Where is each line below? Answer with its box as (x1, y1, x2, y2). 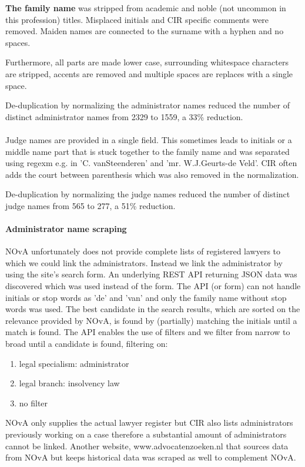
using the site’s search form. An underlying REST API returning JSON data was (5, 268, 297, 280)
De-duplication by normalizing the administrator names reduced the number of (5, 99, 290, 111)
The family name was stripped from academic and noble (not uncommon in (5, 2, 286, 14)
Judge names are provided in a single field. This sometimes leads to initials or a (5, 133, 292, 145)
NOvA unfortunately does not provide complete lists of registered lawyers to (5, 245, 281, 257)
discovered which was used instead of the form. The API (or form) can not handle (5, 280, 301, 292)
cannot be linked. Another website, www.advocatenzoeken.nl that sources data (5, 439, 289, 452)
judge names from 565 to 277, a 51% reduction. (5, 199, 176, 211)
